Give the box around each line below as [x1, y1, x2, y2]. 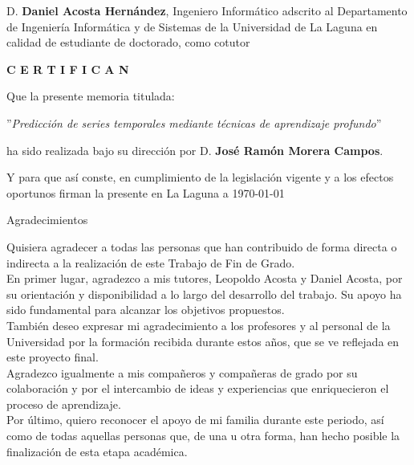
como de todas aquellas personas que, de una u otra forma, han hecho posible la [6, 427, 400, 444]
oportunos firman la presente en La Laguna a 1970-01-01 [6, 184, 285, 201]
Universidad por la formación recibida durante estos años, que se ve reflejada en [6, 332, 400, 349]
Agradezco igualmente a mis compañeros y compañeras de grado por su [6, 364, 358, 381]
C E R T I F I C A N [6, 60, 129, 77]
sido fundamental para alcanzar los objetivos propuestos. [6, 301, 285, 318]
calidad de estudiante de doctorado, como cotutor [6, 34, 250, 51]
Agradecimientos [6, 211, 88, 228]
